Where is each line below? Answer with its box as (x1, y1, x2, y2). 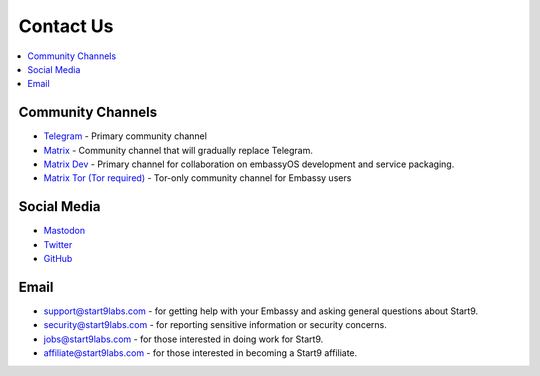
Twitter (43, 238, 73, 250)
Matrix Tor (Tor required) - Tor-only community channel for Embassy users (43, 172, 352, 184)
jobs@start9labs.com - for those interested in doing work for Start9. (43, 333, 324, 345)
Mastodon (43, 225, 85, 237)
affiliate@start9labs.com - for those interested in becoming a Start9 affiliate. (43, 347, 358, 359)
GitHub (43, 253, 73, 265)
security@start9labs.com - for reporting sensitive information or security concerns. (43, 319, 387, 331)
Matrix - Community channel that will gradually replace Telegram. (43, 144, 314, 156)
